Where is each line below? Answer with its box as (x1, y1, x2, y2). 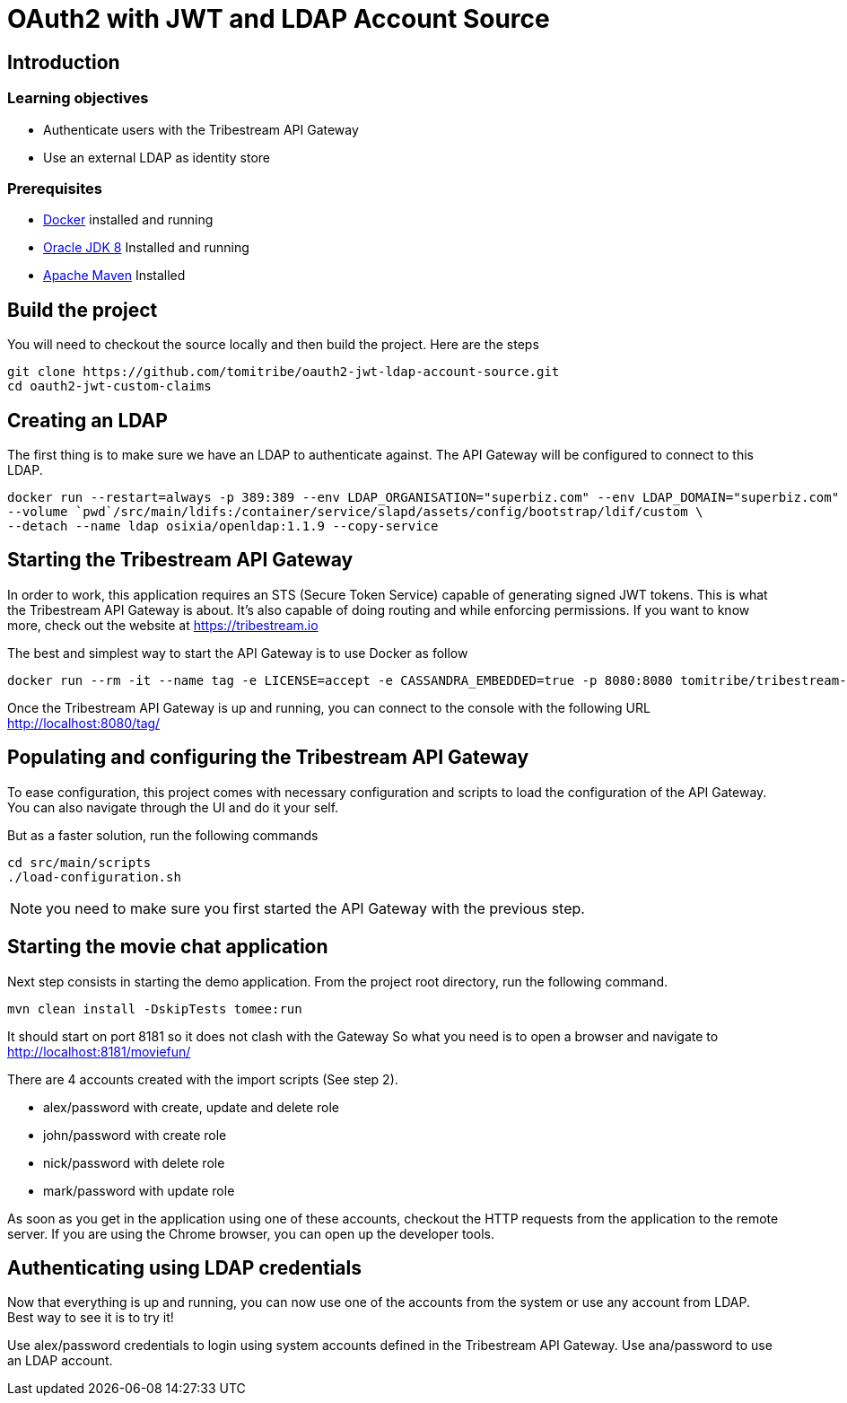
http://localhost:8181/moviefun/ (7, 1043, 191, 1059)
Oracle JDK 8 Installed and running (43, 240, 249, 256)
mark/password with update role (43, 1182, 235, 1198)
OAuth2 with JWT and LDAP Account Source (7, 4, 550, 34)
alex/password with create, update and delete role (43, 1099, 339, 1115)
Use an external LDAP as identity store (43, 149, 271, 165)
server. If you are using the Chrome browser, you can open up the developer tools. (7, 1225, 494, 1241)
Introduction (7, 50, 120, 74)
